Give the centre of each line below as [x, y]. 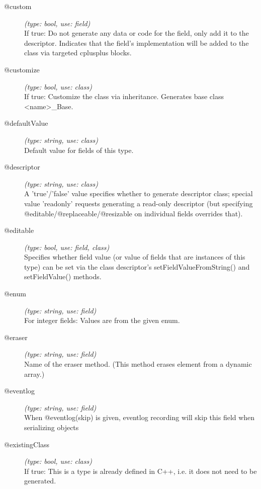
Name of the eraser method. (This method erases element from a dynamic [138, 364]
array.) [34, 374]
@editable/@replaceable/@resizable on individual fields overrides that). [134, 213]
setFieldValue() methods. [63, 276]
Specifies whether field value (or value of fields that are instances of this [135, 257]
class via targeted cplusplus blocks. [78, 53]
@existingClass [27, 444]
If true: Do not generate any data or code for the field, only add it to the [137, 33]
